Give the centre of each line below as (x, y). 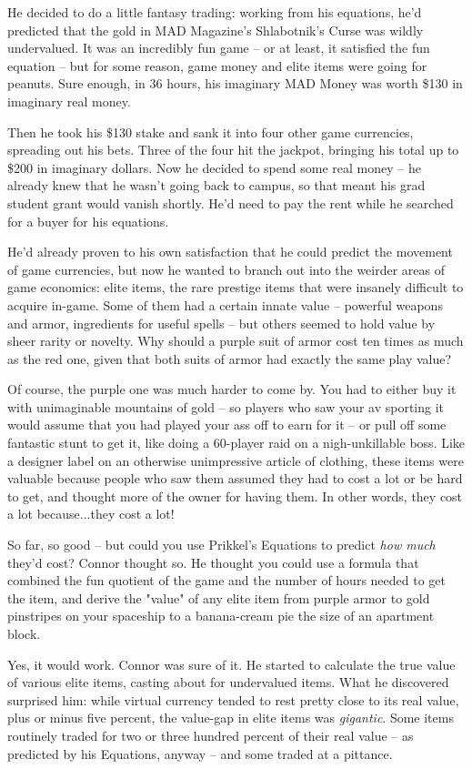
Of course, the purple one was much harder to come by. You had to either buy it (232, 389)
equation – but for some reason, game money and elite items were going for (217, 65)
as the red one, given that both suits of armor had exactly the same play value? (230, 358)
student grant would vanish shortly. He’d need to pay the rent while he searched (231, 202)
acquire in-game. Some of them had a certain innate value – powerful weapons (225, 304)
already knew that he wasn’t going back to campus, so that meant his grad (216, 185)
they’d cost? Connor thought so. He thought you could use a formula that (213, 562)
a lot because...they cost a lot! (91, 514)
